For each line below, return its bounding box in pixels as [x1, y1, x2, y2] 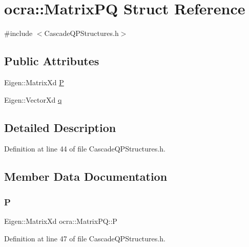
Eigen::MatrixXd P [4, 77, 64, 87]
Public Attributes [4, 53, 99, 69]
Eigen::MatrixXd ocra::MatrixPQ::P [4, 215, 117, 226]
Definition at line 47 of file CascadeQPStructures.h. [4, 233, 165, 243]
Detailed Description [4, 119, 116, 135]
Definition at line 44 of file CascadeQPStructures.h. [4, 143, 165, 154]
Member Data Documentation [4, 168, 168, 184]
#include [4, 28, 33, 39]
